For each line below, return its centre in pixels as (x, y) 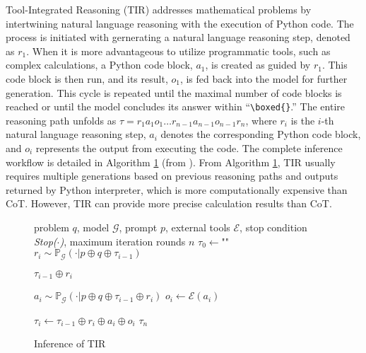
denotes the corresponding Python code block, (261, 134)
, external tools (197, 227)
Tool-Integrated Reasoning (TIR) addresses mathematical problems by (159, 9)
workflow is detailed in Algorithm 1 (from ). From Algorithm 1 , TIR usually (171, 162)
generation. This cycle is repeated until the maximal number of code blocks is (174, 92)
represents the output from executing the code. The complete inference (189, 148)
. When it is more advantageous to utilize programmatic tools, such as (178, 51)
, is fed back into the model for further (264, 78)
